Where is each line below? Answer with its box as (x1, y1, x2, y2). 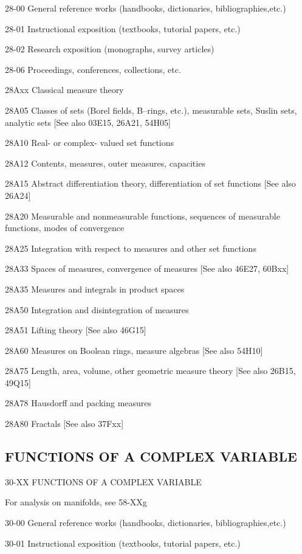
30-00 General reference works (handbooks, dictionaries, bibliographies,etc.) (5, 516, 286, 529)
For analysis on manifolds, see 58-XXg (5, 496, 147, 508)
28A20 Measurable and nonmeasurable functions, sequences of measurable (5, 209, 280, 222)
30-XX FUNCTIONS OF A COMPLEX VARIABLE (5, 475, 202, 488)
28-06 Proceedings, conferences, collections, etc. (5, 63, 181, 75)
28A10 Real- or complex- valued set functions (5, 136, 174, 149)
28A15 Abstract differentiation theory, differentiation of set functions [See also (5, 177, 296, 190)
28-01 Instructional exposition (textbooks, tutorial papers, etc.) (5, 22, 241, 35)
